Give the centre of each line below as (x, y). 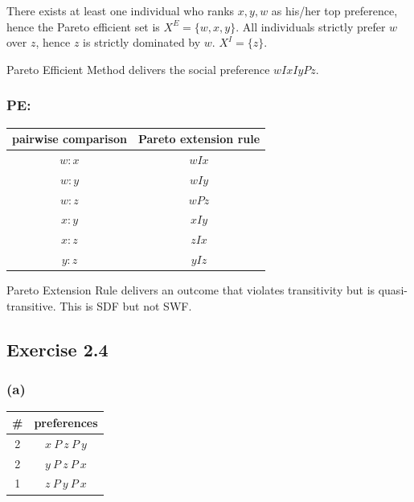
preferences (66, 422)
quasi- (393, 290)
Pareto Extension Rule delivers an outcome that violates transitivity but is (191, 290)
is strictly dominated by (142, 42)
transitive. (31, 305)
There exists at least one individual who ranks (121, 10)
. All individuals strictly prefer (311, 26)
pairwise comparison (70, 139)
